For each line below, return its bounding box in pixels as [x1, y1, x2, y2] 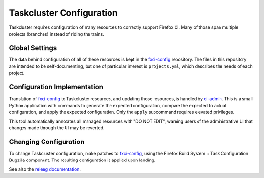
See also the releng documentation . [9, 166, 81, 172]
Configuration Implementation [9, 83, 104, 91]
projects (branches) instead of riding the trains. [9, 31, 105, 36]
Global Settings [9, 44, 57, 52]
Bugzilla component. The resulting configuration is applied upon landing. [9, 157, 156, 163]
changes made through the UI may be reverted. [9, 125, 105, 131]
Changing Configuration [9, 138, 85, 146]
